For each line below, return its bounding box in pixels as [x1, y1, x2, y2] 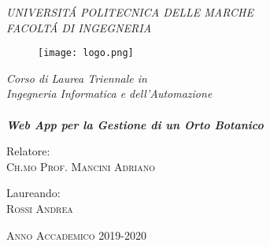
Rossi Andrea [6, 200, 73, 216]
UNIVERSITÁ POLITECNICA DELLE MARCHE [6, 4, 253, 20]
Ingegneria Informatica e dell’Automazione [6, 85, 213, 102]
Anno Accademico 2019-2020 [6, 226, 146, 243]
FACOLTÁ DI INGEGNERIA [6, 19, 152, 35]
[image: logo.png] [38, 47, 134, 59]
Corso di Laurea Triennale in [6, 69, 147, 86]
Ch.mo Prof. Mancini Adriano [6, 158, 155, 174]
